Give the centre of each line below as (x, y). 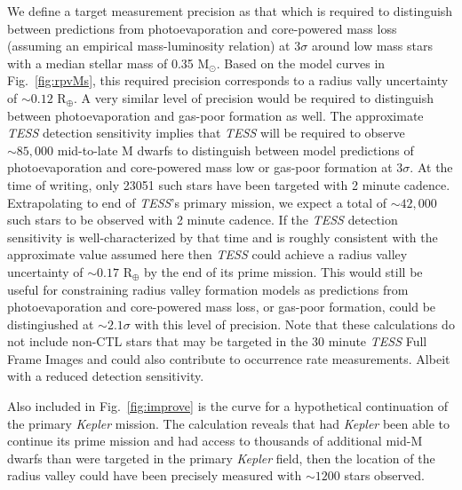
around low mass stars (372, 46)
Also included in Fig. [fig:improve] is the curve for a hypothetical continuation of (227, 406)
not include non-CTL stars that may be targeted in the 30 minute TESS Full (217, 341)
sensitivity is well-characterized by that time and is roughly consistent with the (223, 237)
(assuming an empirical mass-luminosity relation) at (149, 46)
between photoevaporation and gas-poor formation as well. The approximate (215, 115)
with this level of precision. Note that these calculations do (295, 324)
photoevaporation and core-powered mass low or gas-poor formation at (200, 167)
